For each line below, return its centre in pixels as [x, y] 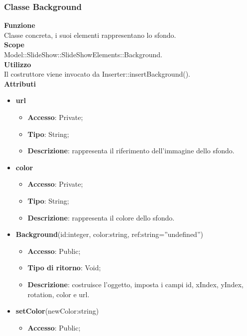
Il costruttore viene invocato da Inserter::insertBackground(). [97, 74]
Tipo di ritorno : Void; [64, 268]
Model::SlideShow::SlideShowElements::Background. [83, 54]
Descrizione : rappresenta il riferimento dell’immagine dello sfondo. [131, 151]
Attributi [20, 83]
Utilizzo [18, 64]
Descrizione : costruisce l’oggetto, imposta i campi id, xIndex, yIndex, [135, 284]
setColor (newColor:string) [57, 311]
